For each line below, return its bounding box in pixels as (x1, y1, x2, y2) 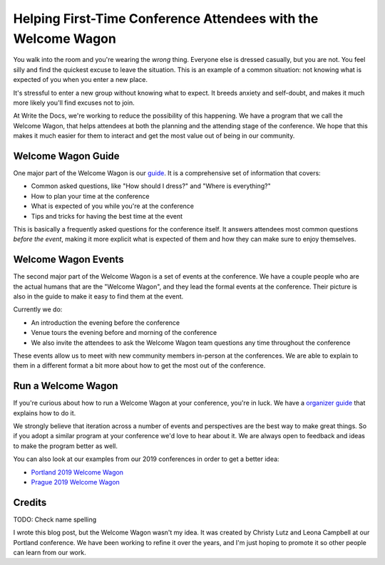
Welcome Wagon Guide (13, 150, 120, 162)
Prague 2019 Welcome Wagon (31, 478, 120, 486)
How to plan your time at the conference (31, 192, 150, 200)
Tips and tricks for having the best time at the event (31, 212, 183, 220)
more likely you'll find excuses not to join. (13, 98, 135, 107)
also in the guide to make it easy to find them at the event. (13, 292, 184, 301)
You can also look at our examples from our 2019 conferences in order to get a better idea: (13, 455, 279, 463)
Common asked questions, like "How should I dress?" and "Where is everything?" (31, 182, 271, 190)
